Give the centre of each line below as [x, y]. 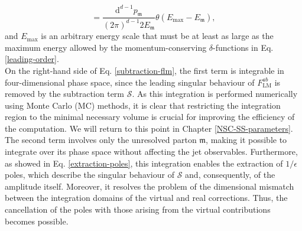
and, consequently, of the [230, 175]
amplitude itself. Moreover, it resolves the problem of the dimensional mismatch [150, 186]
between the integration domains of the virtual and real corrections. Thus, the [146, 198]
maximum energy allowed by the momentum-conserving [106, 47]
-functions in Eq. [243, 47]
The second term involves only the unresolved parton [101, 140]
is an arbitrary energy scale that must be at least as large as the [157, 36]
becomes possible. [37, 221]
